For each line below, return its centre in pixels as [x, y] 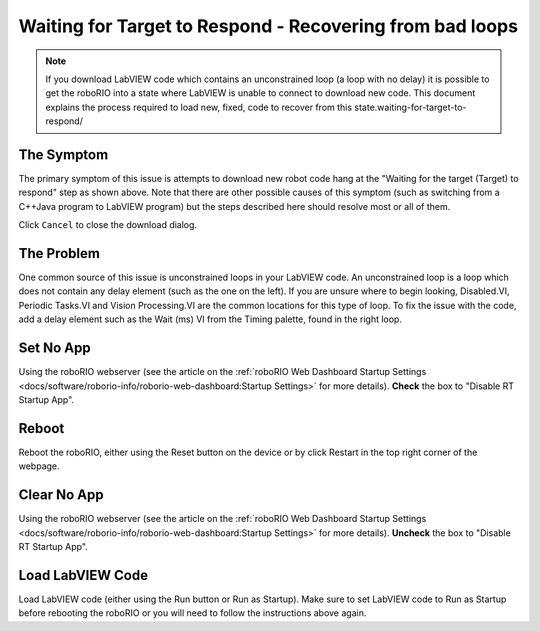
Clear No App [61, 495]
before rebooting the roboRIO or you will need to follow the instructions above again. [192, 613]
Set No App [54, 348]
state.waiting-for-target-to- [410, 107]
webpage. [39, 466]
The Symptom [63, 154]
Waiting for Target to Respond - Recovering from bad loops [268, 26]
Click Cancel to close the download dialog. [108, 225]
